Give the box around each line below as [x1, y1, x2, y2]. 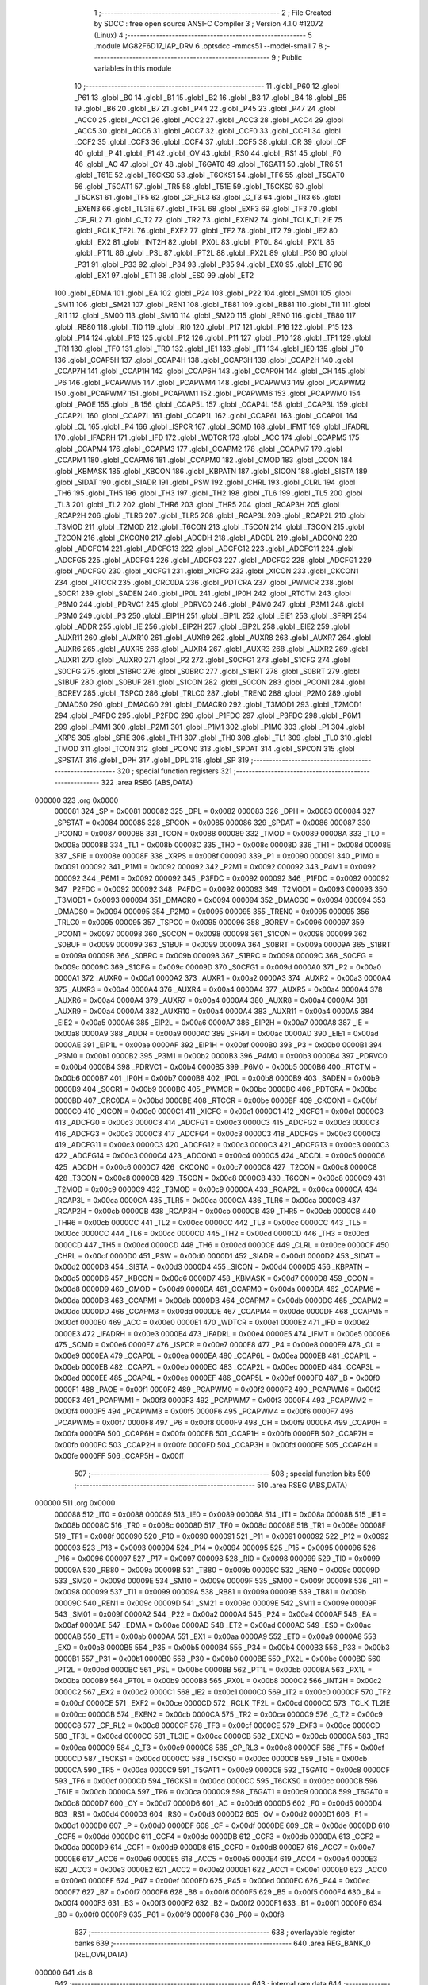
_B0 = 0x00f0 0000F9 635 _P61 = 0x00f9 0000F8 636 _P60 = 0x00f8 [54, 1910, 285, 1919]
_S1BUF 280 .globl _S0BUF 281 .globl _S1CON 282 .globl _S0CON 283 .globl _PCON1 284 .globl [54, 677, 365, 687]
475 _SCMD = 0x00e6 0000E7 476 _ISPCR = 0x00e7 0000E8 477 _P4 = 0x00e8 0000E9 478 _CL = [54, 1340, 381, 1350]
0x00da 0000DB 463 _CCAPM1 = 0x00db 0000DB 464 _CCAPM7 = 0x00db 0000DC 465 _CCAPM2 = [54, 1295, 388, 1305]
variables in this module [94, 64, 172, 73]
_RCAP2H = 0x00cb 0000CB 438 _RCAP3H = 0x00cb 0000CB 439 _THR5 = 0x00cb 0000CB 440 [54, 1207, 376, 1216]
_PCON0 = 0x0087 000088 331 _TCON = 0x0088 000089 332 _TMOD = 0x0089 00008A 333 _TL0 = [54, 829, 386, 838]
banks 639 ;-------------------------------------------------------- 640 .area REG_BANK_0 [74, 1938, 372, 1948]
